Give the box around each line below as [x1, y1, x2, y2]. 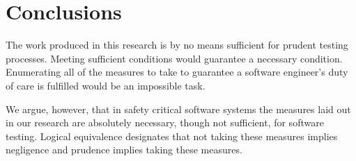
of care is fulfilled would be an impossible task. [6, 78, 206, 92]
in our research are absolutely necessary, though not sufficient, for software [6, 115, 324, 130]
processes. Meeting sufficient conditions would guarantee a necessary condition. [6, 51, 343, 65]
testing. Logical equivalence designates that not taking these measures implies [6, 128, 338, 143]
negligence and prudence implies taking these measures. [6, 142, 242, 157]
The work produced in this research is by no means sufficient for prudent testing [6, 37, 348, 52]
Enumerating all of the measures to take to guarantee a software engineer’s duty [6, 65, 348, 79]
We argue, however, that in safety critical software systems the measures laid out [6, 101, 351, 116]
